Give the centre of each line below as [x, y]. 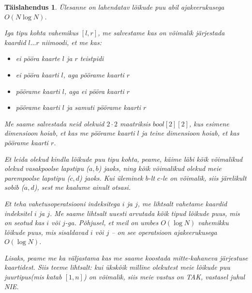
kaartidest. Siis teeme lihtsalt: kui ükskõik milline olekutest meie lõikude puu [117, 267]
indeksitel [18, 213]
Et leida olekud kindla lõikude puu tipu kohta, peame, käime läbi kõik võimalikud [124, 159]
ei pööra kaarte [38, 58]
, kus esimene [209, 123]
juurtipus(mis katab [33, 277]
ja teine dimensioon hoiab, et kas [190, 133]
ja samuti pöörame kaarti [104, 107]
